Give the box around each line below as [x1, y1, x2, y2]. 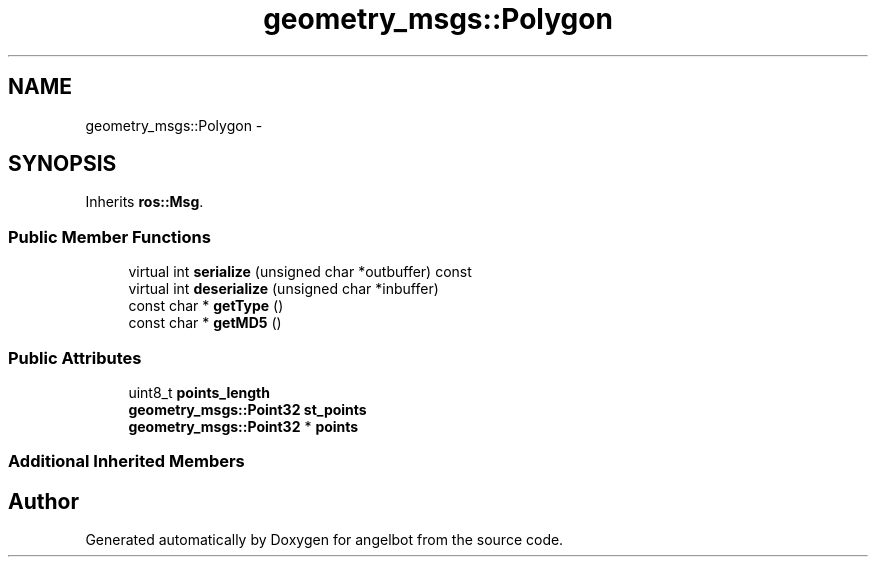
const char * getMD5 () [128, 314, 282, 332]
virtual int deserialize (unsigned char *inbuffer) [128, 280, 439, 298]
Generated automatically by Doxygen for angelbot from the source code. [85, 531, 564, 549]
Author [8, 488, 79, 514]
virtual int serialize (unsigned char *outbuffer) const [128, 263, 472, 281]
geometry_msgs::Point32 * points [128, 417, 359, 435]
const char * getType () [128, 297, 284, 315]
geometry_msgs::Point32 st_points [128, 400, 367, 418]
